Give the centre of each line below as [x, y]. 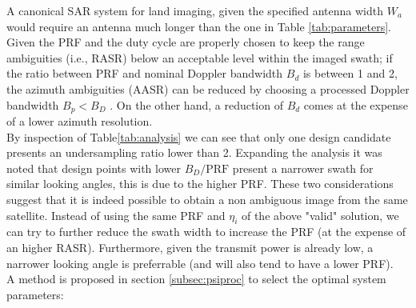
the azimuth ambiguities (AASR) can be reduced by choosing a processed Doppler [208, 88]
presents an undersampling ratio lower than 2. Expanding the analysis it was [194, 152]
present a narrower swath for [303, 168]
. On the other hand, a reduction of [196, 104]
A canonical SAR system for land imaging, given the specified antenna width [195, 10]
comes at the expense [356, 104]
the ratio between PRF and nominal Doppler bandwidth [145, 73]
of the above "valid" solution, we [320, 215]
